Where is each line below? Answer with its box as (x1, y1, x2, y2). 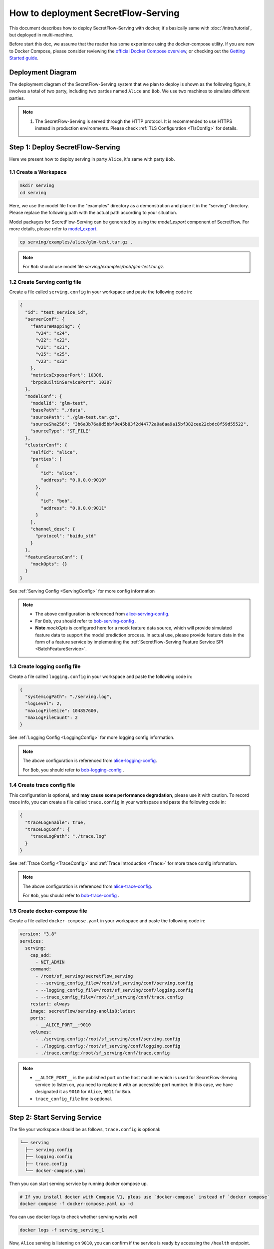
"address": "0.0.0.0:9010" (40, 477, 107, 483)
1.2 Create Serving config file (9, 279, 82, 286)
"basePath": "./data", (30, 407, 86, 413)
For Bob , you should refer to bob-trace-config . (22, 892, 120, 899)
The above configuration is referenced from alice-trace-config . (22, 883, 152, 889)
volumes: (30, 1029, 52, 1035)
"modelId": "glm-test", (30, 400, 88, 406)
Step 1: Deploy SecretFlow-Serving (9, 143, 120, 151)
